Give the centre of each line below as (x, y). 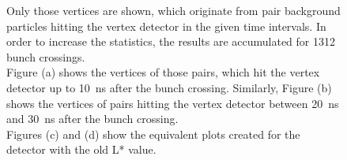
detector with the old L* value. (81, 149)
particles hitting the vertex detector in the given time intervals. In (166, 26)
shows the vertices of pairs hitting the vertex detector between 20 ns (173, 103)
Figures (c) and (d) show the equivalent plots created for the (153, 134)
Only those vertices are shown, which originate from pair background (173, 10)
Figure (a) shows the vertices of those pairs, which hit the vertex (163, 72)
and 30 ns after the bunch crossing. (92, 119)
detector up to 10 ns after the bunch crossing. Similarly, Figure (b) (169, 87)
